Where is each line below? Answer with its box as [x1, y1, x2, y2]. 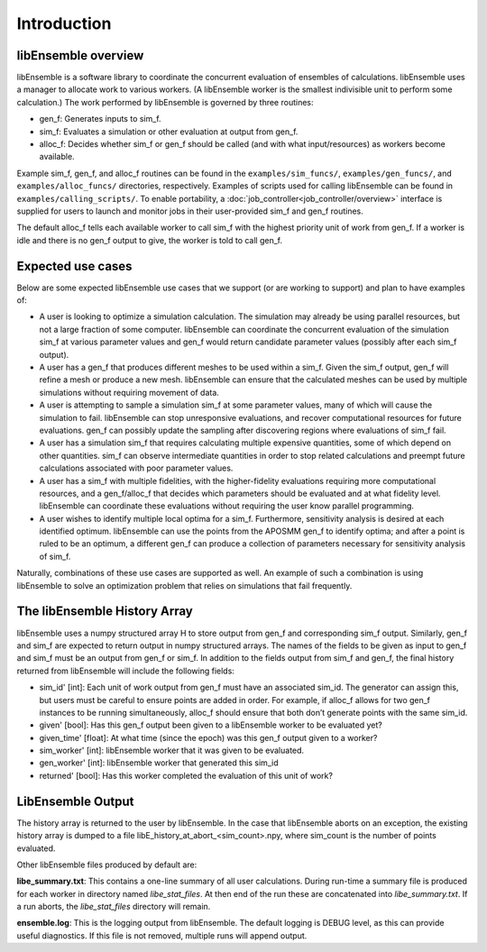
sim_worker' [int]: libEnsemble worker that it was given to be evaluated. [39, 745, 305, 756]
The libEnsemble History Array [16, 604, 193, 619]
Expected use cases [16, 258, 133, 274]
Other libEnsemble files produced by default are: [16, 859, 198, 870]
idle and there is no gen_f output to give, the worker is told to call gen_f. [16, 234, 283, 245]
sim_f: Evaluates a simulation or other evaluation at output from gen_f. [39, 126, 299, 137]
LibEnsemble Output [16, 793, 134, 809]
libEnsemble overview [16, 48, 144, 63]
